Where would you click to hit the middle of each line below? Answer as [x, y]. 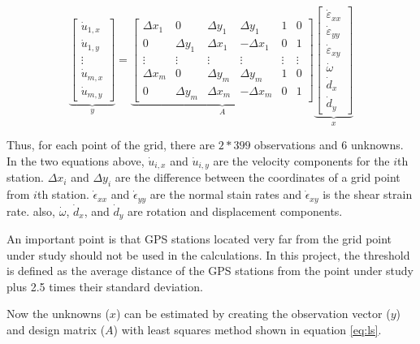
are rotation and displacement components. [235, 211]
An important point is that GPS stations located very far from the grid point [199, 238]
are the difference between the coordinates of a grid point [258, 177]
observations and [296, 145]
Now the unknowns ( [58, 314]
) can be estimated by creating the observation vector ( [253, 314]
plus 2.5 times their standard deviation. [105, 286]
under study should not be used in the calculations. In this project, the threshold [208, 254]
